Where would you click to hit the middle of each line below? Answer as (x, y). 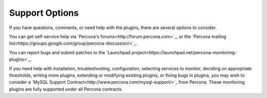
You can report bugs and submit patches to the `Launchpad (70, 52)
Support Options (44, 13)
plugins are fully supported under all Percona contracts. (66, 89)
